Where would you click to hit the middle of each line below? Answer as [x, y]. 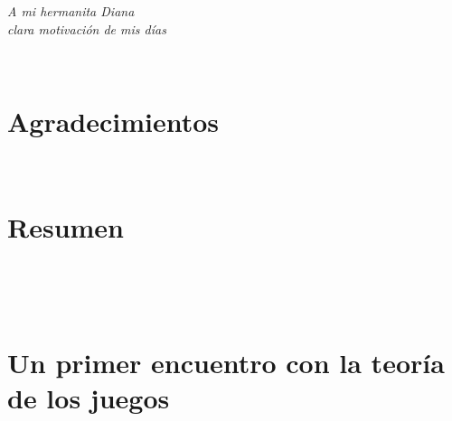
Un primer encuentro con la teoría [226, 362]
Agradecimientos [113, 121]
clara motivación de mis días [87, 28]
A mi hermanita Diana [71, 11]
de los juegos [89, 398]
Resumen [66, 226]
